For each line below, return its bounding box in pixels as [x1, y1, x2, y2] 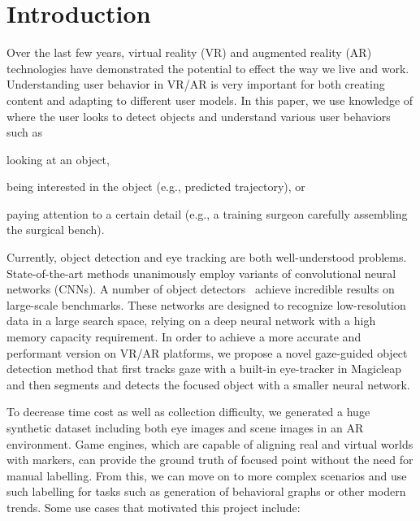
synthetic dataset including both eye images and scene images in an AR [6, 419, 364, 436]
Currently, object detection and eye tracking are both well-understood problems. [6, 249, 407, 266]
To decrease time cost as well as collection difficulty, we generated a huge [6, 403, 370, 420]
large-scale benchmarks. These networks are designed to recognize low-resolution [6, 296, 406, 313]
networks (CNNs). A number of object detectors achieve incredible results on [6, 280, 395, 297]
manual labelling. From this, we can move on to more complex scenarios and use [6, 467, 407, 484]
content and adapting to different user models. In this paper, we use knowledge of [6, 91, 414, 108]
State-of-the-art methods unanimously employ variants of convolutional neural [6, 264, 396, 281]
